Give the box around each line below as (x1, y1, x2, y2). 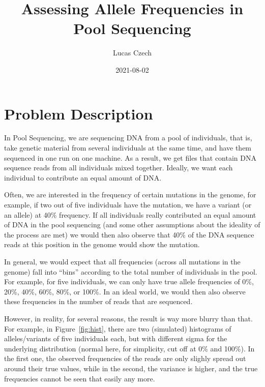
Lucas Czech (112, 47, 152, 58)
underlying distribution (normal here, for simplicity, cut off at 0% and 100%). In (4, 343, 255, 353)
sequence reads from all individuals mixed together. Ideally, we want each (4, 162, 233, 173)
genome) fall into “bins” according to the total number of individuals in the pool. (4, 266, 257, 277)
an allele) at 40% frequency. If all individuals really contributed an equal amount (4, 209, 256, 220)
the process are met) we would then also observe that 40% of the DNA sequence (4, 229, 254, 240)
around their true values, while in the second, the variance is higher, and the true (4, 363, 258, 373)
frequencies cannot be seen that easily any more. (4, 373, 155, 383)
